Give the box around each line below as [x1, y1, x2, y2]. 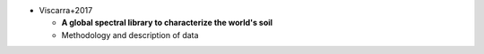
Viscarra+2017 [39, 5, 93, 15]
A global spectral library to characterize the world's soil [61, 18, 273, 28]
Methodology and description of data [61, 29, 199, 40]
